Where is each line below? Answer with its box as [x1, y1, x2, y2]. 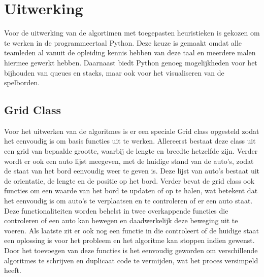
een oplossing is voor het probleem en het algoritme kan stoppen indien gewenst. [4, 235, 255, 246]
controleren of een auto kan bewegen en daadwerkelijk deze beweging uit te [4, 215, 238, 226]
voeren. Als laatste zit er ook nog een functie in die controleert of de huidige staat [4, 225, 259, 235]
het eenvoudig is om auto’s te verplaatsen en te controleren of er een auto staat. [4, 195, 253, 206]
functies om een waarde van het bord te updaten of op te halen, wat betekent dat [4, 185, 258, 196]
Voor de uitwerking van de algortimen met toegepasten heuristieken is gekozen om [4, 27, 260, 38]
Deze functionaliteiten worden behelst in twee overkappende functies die [4, 205, 228, 216]
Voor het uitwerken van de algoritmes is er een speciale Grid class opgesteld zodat [4, 125, 259, 136]
